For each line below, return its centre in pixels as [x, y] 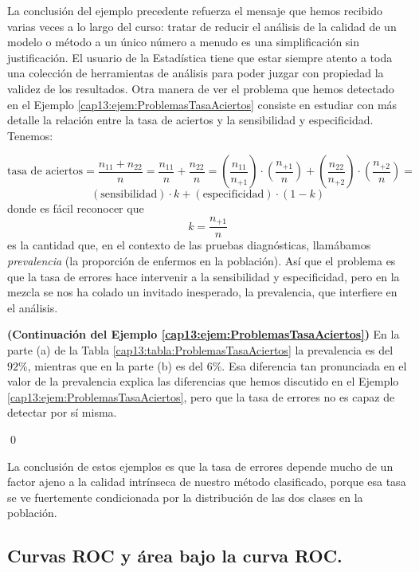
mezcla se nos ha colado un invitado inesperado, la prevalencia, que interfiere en [202, 292]
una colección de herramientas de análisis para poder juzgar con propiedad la [196, 73]
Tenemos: [30, 135]
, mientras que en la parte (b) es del [115, 365]
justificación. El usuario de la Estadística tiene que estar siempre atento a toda [200, 57]
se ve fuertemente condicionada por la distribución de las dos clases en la [185, 497]
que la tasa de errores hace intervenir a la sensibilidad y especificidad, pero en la [204, 276]
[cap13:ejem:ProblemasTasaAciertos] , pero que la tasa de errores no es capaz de [201, 396]
